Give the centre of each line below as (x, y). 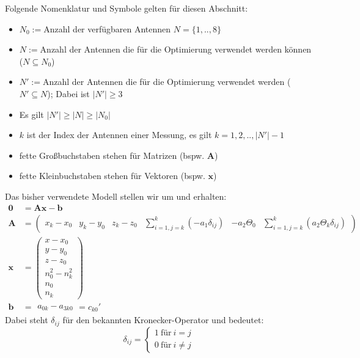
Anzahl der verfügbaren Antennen (107, 28)
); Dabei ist (68, 93)
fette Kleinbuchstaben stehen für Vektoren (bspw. (112, 176)
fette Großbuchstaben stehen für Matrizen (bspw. (112, 155)
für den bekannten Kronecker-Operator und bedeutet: (163, 320)
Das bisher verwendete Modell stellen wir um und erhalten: (116, 196)
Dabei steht (27, 320)
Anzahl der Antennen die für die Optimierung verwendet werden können (176, 49)
